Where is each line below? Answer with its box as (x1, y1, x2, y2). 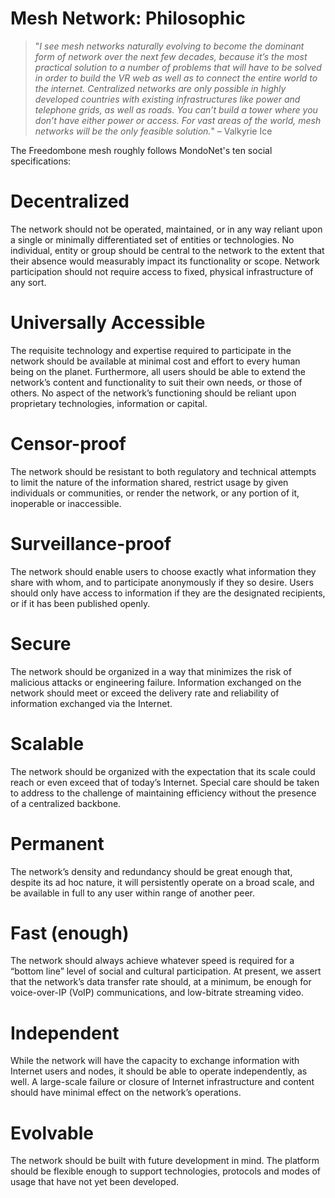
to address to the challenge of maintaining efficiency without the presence (10, 787, 317, 799)
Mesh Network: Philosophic (10, 7, 246, 30)
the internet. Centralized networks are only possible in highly (34, 82, 287, 94)
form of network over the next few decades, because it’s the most (34, 50, 308, 62)
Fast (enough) (10, 922, 130, 944)
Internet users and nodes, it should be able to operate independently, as (10, 1065, 308, 1077)
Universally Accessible (10, 312, 206, 334)
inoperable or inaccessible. (10, 497, 122, 509)
